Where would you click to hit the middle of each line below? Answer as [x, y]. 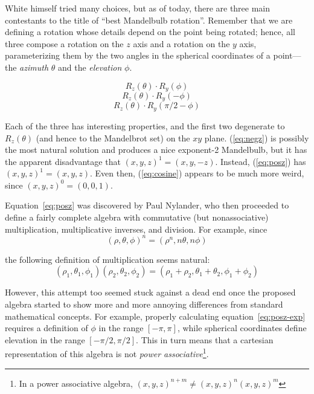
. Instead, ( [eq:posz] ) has [261, 161]
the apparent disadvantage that [63, 161]
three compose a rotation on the [64, 43]
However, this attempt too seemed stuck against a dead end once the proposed [150, 292]
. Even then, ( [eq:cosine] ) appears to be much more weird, [197, 173]
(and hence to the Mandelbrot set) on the [113, 137]
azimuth [34, 67]
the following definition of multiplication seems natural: [107, 259]
